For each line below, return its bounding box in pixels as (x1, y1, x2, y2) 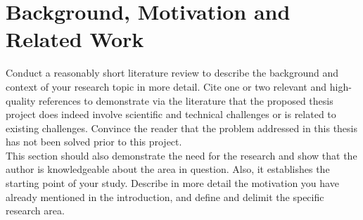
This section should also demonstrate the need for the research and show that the (6, 148, 357, 162)
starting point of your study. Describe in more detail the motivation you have (6, 176, 339, 190)
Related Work (6, 25, 144, 53)
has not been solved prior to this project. (6, 134, 182, 149)
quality (6, 93, 36, 108)
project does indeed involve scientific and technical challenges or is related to (6, 107, 336, 122)
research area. (6, 203, 65, 218)
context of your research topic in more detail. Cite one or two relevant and (6, 79, 327, 93)
